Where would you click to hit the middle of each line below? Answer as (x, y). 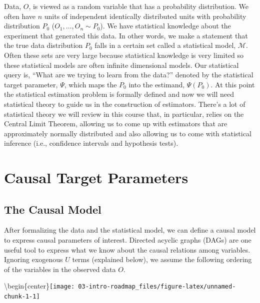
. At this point (233, 84)
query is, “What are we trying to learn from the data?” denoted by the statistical (129, 75)
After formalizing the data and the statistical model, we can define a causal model (130, 230)
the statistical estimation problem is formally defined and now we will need (119, 94)
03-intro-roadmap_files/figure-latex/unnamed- (157, 287)
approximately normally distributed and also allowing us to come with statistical (128, 133)
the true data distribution (43, 45)
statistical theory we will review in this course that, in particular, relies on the (124, 114)
